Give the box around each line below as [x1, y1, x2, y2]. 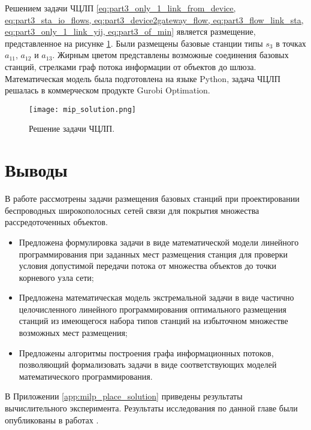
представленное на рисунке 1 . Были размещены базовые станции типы [5, 37, 263, 49]
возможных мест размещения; [19, 326, 128, 339]
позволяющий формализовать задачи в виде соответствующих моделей [19, 358, 277, 371]
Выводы [5, 158, 68, 182]
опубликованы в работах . [5, 413, 99, 426]
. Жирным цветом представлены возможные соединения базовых [52, 49, 289, 61]
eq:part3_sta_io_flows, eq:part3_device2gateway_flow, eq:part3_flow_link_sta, [5, 13, 304, 26]
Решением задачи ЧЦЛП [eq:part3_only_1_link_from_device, [5, 2, 236, 14]
